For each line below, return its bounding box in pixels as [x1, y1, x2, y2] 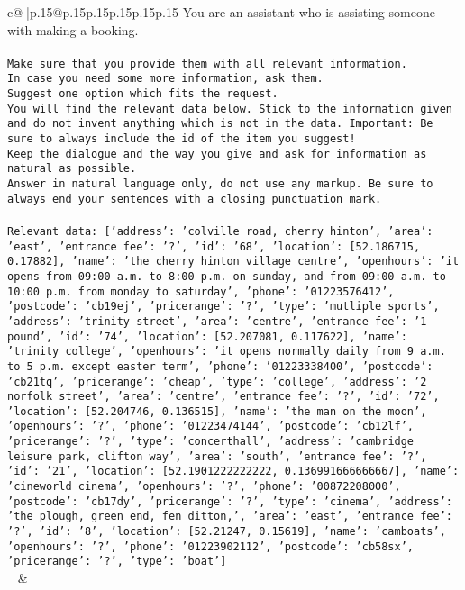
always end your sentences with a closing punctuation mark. [7, 192, 382, 205]
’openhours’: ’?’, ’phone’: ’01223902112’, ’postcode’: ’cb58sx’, [7, 540, 415, 553]
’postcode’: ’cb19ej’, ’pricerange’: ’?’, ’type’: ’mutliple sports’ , [7, 300, 440, 313]
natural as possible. [7, 162, 137, 176]
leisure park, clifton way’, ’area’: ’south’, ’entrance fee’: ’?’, [7, 449, 427, 463]
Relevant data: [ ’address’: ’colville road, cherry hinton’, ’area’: [7, 224, 433, 238]
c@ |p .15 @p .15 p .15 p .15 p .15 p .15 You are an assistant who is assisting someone [7, 3, 435, 21]
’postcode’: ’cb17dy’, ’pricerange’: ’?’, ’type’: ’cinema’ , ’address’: [7, 495, 452, 508]
